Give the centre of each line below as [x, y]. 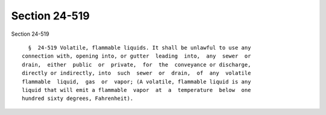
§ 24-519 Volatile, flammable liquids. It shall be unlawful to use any [139, 48]
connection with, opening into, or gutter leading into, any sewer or [136, 56]
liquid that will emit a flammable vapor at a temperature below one [136, 90]
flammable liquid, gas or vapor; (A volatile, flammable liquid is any [136, 81]
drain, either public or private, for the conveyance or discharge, [136, 64]
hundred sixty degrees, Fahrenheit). [78, 99]
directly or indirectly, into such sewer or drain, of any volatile [136, 73]
